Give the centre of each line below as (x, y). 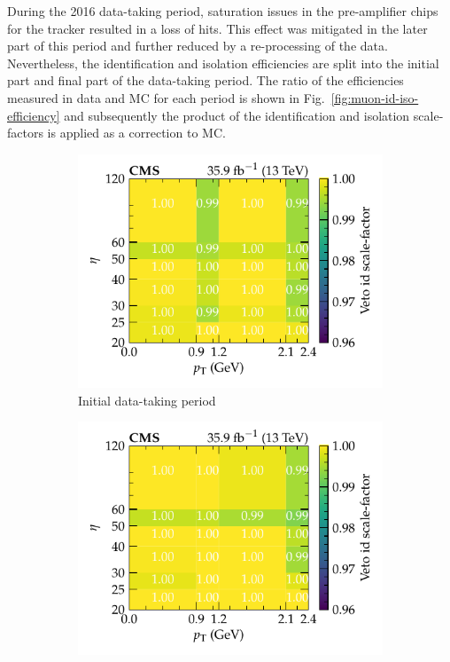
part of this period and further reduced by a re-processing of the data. (198, 46)
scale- (428, 115)
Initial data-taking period (147, 400)
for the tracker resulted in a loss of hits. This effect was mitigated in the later (217, 28)
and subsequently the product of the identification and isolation (237, 115)
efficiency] (34, 115)
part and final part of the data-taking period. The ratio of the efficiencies (206, 80)
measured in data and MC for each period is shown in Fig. (166, 97)
